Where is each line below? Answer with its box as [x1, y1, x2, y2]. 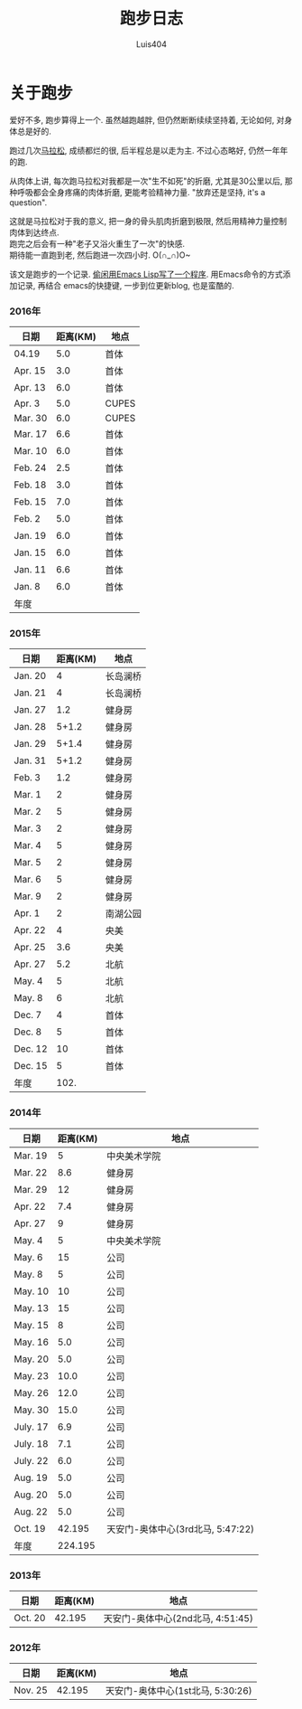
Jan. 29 [14, 738, 47, 751]
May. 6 [14, 1251, 43, 1263]
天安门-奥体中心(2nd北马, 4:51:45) [103, 1611, 254, 1624]
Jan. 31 [14, 754, 47, 767]
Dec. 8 [14, 1025, 42, 1038]
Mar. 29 [14, 1183, 48, 1195]
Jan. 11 [14, 562, 47, 575]
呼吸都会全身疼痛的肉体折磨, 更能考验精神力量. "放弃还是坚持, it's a [16, 186, 266, 197]
